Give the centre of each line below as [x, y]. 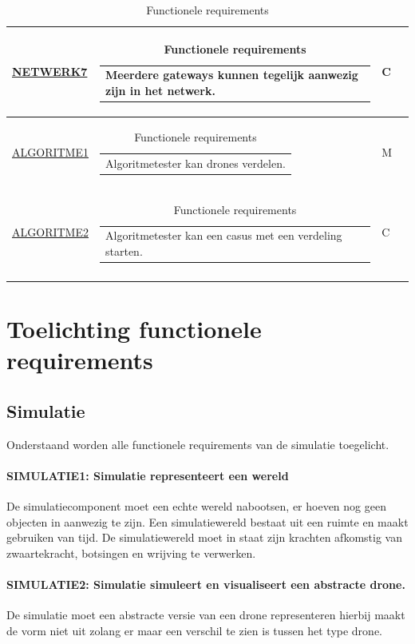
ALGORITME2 [50, 232]
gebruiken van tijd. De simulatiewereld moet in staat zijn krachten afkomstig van [204, 537]
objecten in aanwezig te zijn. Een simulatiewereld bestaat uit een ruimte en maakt [207, 521]
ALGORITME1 [50, 152]
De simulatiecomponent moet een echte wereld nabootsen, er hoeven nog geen [196, 506]
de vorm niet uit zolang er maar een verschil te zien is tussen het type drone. [195, 630]
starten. [124, 251]
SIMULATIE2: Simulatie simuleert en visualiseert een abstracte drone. [206, 584]
